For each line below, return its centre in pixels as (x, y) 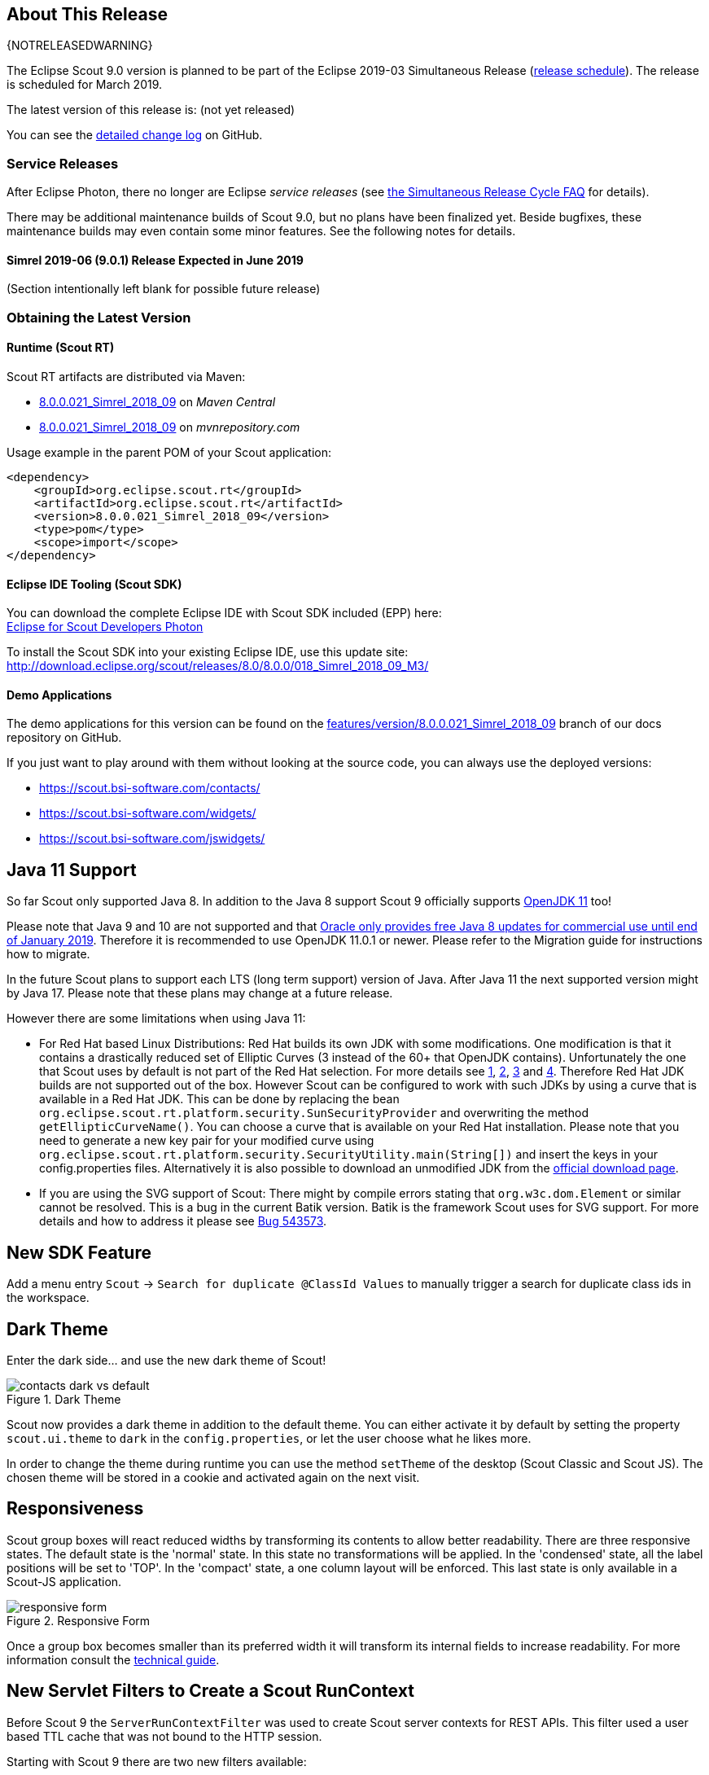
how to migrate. (48, 954)
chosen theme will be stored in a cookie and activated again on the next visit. (213, 1477)
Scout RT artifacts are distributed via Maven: (126, 376)
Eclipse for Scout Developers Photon (105, 627)
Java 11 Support (72, 870)
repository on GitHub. (64, 738)
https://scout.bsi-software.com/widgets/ (148, 813)
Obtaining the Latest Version (99, 317)
